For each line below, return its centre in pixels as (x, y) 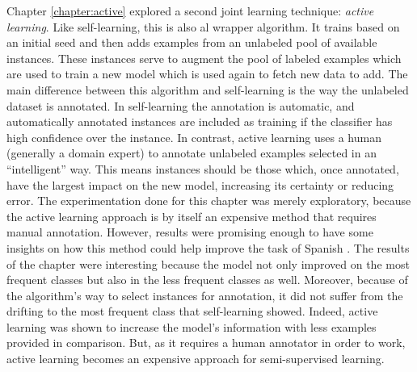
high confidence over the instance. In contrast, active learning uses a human (194, 137)
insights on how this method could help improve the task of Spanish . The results (208, 247)
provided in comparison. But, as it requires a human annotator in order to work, (206, 343)
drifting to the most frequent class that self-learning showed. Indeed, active (192, 311)
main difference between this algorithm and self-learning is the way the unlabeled (208, 89)
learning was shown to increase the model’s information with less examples (192, 326)
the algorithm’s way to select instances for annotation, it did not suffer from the (205, 295)
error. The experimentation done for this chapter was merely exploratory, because (209, 201)
